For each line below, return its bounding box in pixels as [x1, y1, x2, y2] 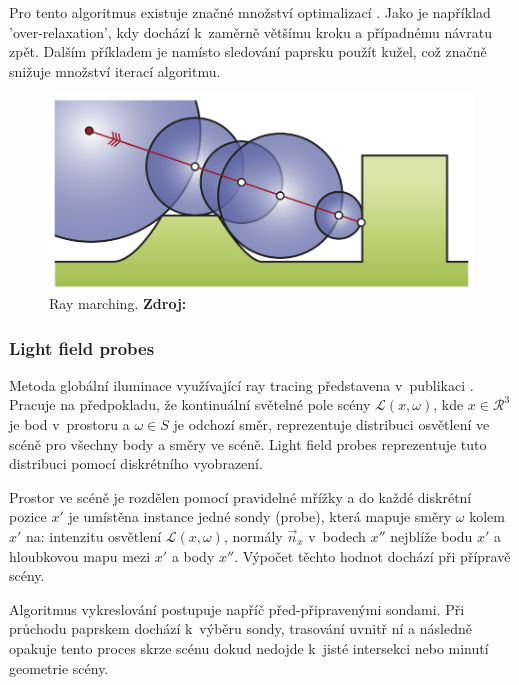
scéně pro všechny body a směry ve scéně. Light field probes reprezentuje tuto [9, 433, 487, 454]
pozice [9, 506, 47, 527]
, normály [223, 525, 283, 546]
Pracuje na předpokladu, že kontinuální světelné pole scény [9, 394, 371, 415]
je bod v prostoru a [9, 414, 130, 435]
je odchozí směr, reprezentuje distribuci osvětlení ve [173, 414, 490, 435]
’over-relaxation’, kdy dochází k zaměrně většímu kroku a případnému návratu [9, 21, 492, 42]
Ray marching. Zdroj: [49, 293, 187, 314]
